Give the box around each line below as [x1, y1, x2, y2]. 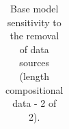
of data [19, 41, 49, 56]
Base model [10, 1, 59, 15]
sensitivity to [7, 14, 61, 29]
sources [19, 55, 50, 70]
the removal [10, 28, 59, 43]
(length [19, 68, 50, 83]
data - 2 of [12, 96, 57, 110]
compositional [5, 82, 64, 97]
